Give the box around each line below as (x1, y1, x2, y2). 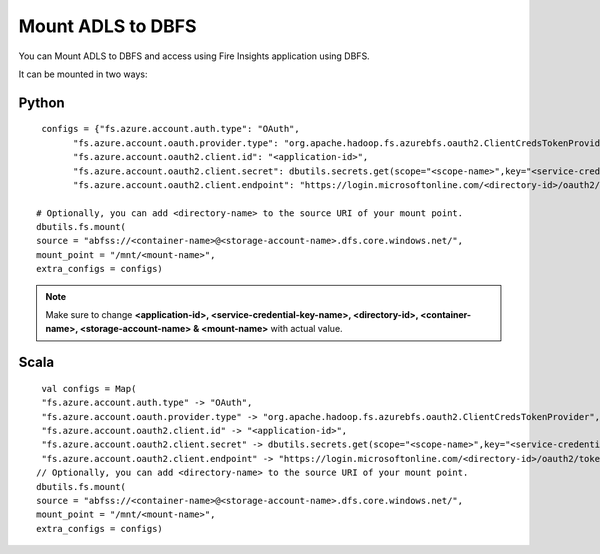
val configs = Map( (41, 383, 137, 394)
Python (18, 94, 65, 111)
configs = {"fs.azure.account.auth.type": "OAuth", (41, 123, 300, 135)
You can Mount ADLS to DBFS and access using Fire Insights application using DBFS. (18, 50, 370, 62)
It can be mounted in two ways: (18, 68, 149, 80)
